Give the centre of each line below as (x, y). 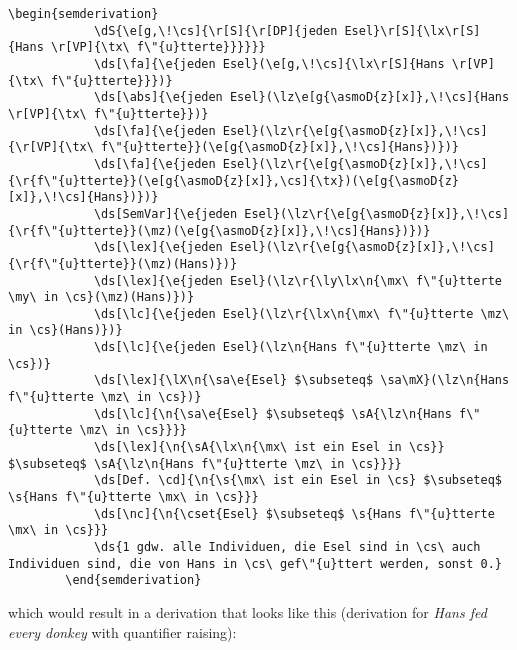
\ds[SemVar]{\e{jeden (165, 213)
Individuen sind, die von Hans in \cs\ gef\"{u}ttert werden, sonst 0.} (255, 563)
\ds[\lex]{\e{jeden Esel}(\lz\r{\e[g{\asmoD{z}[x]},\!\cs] (294, 247)
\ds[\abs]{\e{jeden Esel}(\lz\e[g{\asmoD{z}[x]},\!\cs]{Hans (301, 97)
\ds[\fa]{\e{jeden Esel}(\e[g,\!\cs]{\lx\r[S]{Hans (269, 63)
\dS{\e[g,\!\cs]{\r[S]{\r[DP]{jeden (215, 30)
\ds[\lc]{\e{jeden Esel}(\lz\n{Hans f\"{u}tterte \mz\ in (290, 347)
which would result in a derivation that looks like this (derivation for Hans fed (247, 611)
